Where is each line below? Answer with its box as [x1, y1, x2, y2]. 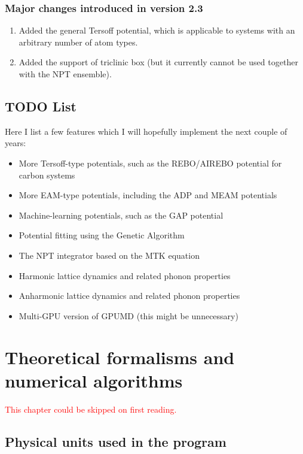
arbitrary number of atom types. [19, 35, 138, 48]
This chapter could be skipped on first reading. [5, 402, 177, 415]
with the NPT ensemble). [19, 68, 112, 80]
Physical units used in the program [5, 432, 227, 450]
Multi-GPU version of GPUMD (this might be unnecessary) [19, 309, 238, 322]
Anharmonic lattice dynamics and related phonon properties [19, 289, 240, 302]
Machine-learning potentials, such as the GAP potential [19, 208, 224, 221]
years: [5, 137, 26, 149]
